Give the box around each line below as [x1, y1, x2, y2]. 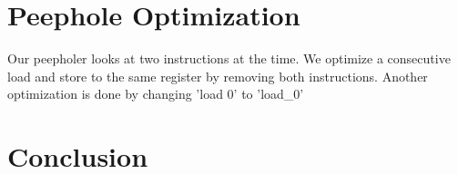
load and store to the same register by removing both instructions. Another [7, 66, 428, 85]
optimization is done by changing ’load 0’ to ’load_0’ [7, 84, 304, 103]
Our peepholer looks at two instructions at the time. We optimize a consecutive [7, 49, 451, 68]
